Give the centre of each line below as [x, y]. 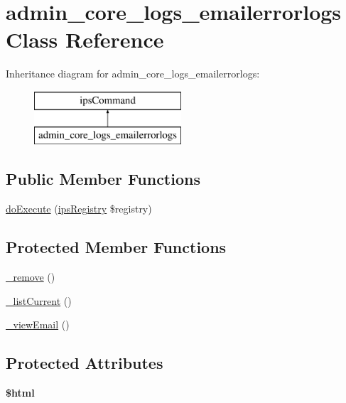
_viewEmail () [38, 324]
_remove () [31, 277]
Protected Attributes [85, 363]
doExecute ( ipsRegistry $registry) [79, 209]
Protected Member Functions [116, 247]
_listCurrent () [39, 300]
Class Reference [85, 39]
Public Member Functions [103, 179]
